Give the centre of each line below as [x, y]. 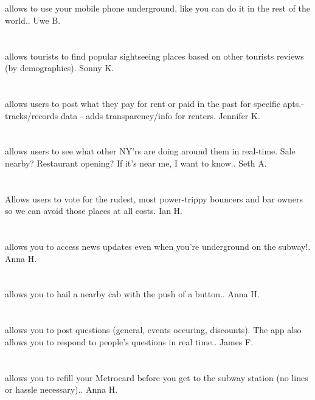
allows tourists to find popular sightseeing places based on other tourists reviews [154, 56]
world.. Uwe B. [33, 20]
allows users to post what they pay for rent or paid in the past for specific [143, 103]
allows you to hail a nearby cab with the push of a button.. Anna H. [132, 294]
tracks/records [32, 115]
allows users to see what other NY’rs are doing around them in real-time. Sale [150, 151]
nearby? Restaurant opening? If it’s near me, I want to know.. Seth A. [136, 163]
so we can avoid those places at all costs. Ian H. [94, 211]
